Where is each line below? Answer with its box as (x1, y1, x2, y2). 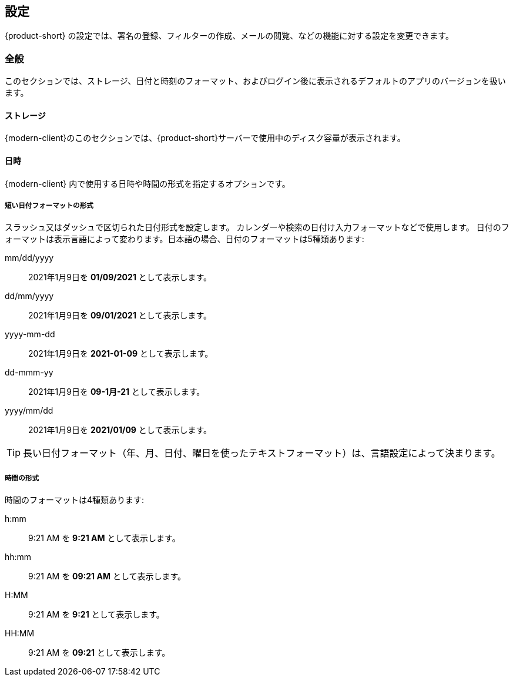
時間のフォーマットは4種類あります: (5, 495, 145, 505)
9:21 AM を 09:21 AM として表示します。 (28, 571, 186, 582)
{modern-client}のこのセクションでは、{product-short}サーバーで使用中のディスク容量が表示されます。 (5, 133, 405, 143)
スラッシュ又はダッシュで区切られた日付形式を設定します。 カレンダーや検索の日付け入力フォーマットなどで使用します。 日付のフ (5, 222, 509, 233)
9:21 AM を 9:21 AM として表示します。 (28, 533, 180, 544)
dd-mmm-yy (5, 367, 53, 378)
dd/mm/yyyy (5, 291, 54, 301)
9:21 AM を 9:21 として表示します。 (28, 609, 165, 620)
